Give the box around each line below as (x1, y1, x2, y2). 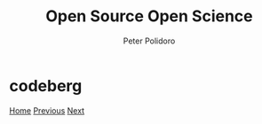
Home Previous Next (9, 105, 85, 116)
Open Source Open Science (45, 6, 253, 27)
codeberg (9, 75, 83, 96)
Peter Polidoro (123, 35, 176, 46)
